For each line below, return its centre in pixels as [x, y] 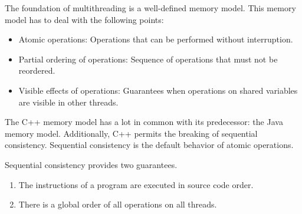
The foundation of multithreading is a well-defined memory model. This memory [150, 8]
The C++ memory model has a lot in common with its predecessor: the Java [144, 122]
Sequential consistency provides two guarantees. [91, 164]
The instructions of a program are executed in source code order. [136, 184]
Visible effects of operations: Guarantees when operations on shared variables [158, 90]
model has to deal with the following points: [84, 19]
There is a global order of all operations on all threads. [118, 204]
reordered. [37, 70]
